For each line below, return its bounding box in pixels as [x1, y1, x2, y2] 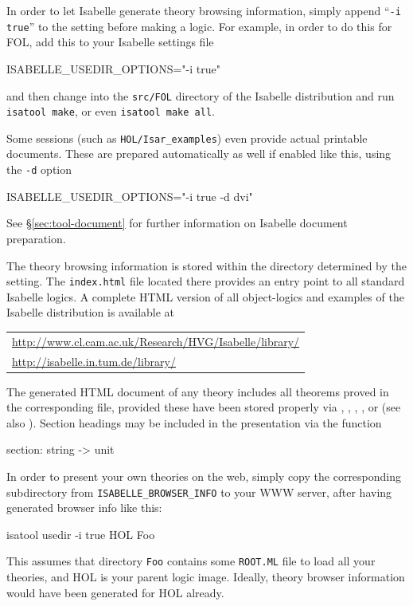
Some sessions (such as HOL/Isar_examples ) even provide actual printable [6, 129, 368, 146]
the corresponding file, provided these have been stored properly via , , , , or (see [6, 399, 401, 415]
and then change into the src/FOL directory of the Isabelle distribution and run [6, 87, 395, 104]
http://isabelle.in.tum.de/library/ [12, 352, 176, 369]
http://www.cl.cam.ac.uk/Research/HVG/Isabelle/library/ [12, 333, 300, 349]
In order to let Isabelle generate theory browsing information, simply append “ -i [6, 2, 401, 18]
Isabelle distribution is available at [6, 304, 175, 321]
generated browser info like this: [6, 499, 162, 516]
